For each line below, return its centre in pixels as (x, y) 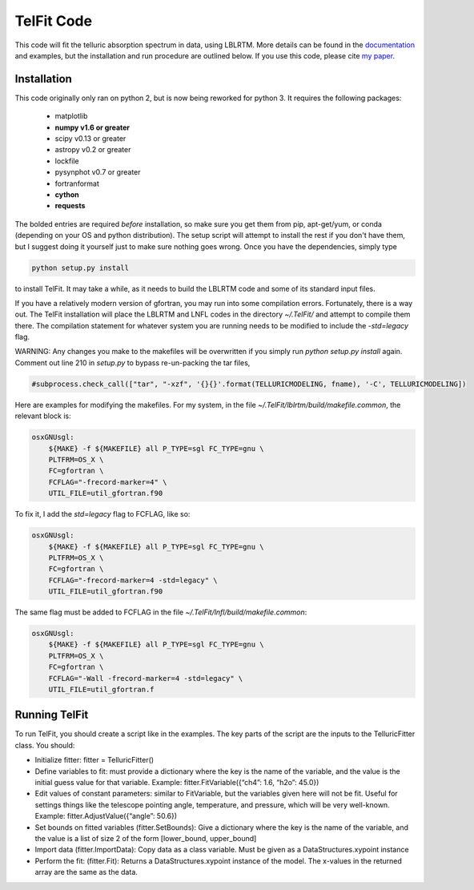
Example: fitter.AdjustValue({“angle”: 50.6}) (106, 816)
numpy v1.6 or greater (92, 127)
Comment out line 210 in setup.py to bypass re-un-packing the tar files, (133, 362)
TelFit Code (53, 21)
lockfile (67, 161)
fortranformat (77, 183)
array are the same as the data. (86, 872)
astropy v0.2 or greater (93, 150)
